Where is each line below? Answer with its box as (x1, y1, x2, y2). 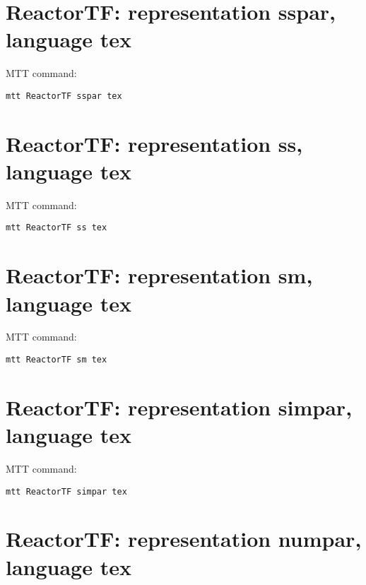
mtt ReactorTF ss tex (6, 223, 107, 233)
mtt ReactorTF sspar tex (6, 90, 122, 101)
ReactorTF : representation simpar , (6, 392, 353, 421)
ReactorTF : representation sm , (6, 261, 313, 290)
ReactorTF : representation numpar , (6, 524, 362, 553)
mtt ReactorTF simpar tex (6, 486, 127, 497)
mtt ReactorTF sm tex (6, 355, 107, 365)
